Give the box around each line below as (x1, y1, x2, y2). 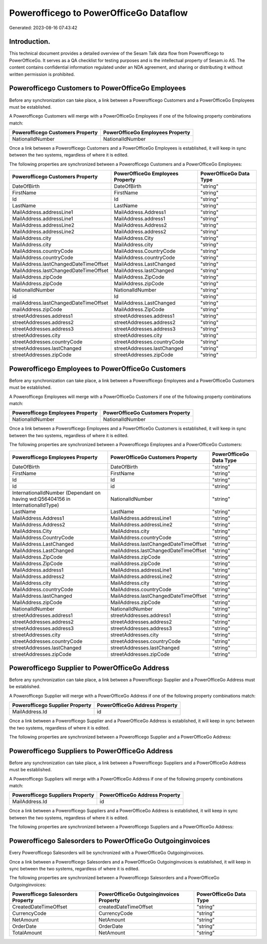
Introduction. (9, 38, 50, 46)
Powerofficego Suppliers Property (12, 792, 94, 799)
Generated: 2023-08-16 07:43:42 (9, 25, 78, 31)
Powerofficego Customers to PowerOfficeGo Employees (9, 84, 186, 92)
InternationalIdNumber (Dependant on (12, 489, 101, 496)
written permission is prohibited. (9, 71, 75, 77)
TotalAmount (12, 929, 42, 936)
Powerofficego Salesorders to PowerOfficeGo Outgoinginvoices (9, 837, 210, 845)
